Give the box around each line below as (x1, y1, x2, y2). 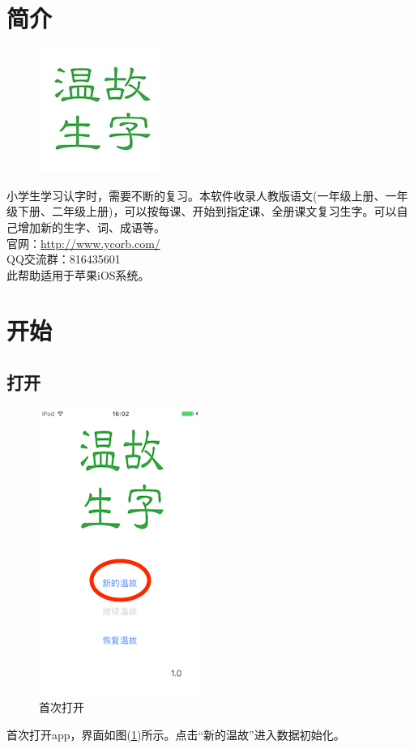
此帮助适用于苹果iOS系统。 (6, 266, 150, 283)
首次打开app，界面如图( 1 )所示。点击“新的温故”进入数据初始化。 (6, 726, 345, 743)
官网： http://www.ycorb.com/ (6, 234, 160, 251)
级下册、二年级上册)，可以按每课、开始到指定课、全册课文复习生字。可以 (6, 203, 397, 220)
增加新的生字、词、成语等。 (17, 218, 165, 235)
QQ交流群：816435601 (6, 250, 121, 267)
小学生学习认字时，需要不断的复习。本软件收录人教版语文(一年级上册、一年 (6, 186, 408, 203)
